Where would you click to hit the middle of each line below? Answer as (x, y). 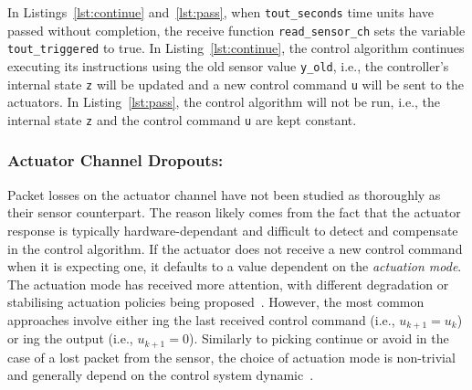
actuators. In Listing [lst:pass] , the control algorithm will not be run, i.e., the (224, 102)
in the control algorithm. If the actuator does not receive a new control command (235, 248)
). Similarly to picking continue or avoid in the (319, 338)
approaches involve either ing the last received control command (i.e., (201, 319)
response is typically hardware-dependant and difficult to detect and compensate (233, 230)
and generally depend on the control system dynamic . (161, 375)
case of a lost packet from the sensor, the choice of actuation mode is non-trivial (231, 357)
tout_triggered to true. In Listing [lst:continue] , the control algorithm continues (236, 48)
